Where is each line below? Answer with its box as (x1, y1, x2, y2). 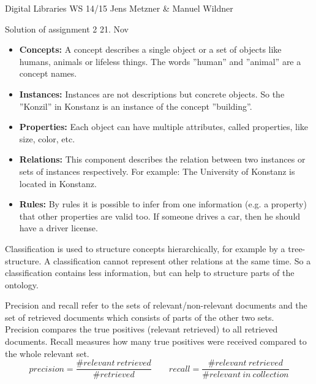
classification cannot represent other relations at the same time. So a (53, 254, 311, 267)
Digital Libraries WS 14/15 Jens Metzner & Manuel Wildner (5, 2, 233, 14)
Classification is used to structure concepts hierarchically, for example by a (5, 242, 285, 255)
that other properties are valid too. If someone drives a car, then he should (19, 209, 301, 222)
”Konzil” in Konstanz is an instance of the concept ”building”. (19, 99, 252, 112)
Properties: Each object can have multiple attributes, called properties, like (19, 120, 309, 133)
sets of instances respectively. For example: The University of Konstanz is (19, 164, 295, 177)
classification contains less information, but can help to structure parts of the (5, 266, 295, 279)
